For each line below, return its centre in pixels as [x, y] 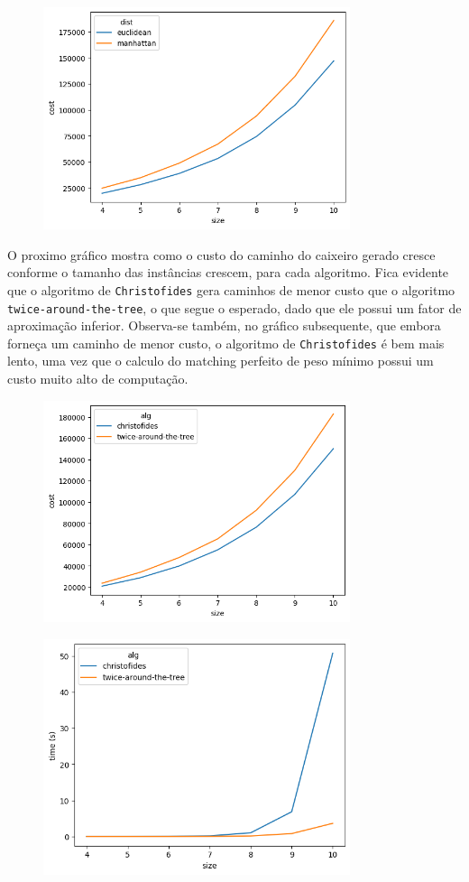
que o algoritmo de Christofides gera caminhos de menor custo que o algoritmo [231, 289]
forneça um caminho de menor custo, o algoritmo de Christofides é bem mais [226, 343]
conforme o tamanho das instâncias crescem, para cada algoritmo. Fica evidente [228, 272]
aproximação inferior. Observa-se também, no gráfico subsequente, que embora [224, 325]
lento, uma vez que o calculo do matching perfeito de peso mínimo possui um [221, 361]
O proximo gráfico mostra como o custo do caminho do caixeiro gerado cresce [221, 254]
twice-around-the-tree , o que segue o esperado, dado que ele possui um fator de [234, 307]
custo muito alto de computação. [98, 379]
